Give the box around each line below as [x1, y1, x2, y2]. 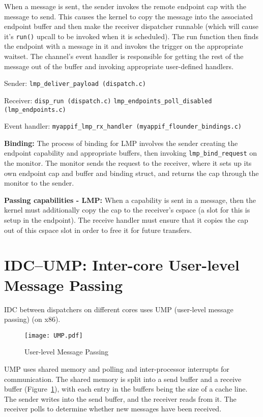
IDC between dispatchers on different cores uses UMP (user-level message [4, 304, 233, 314]
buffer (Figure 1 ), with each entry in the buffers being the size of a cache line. [4, 383, 248, 394]
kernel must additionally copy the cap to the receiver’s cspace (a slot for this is [4, 204, 250, 215]
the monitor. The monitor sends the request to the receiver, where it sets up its [4, 158, 252, 168]
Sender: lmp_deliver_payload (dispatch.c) [4, 78, 146, 88]
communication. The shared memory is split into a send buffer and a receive [4, 373, 242, 384]
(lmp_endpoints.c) [4, 106, 66, 113]
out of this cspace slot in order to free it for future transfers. [4, 224, 192, 235]
